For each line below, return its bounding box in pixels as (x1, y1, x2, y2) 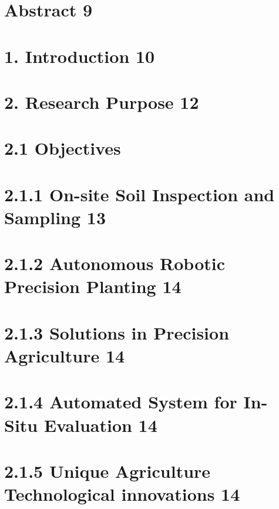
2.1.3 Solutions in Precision (4, 320, 230, 344)
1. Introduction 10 (4, 44, 155, 68)
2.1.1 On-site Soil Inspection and (4, 182, 275, 206)
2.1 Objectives (4, 136, 121, 160)
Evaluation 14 (43, 412, 157, 437)
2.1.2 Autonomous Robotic (4, 251, 225, 275)
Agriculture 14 (4, 344, 125, 367)
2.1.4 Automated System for (4, 390, 237, 414)
